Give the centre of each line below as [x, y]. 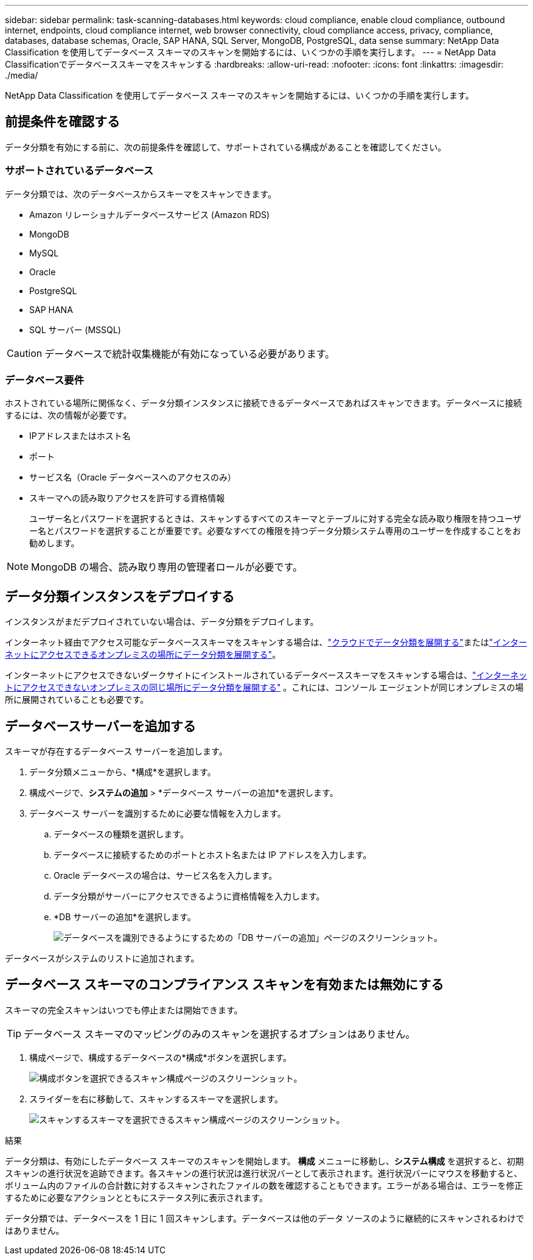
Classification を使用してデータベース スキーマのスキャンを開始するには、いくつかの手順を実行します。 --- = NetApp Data [251, 52]
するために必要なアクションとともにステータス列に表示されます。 [136, 1197]
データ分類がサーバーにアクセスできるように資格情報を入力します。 [189, 896]
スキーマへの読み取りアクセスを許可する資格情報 [127, 498]
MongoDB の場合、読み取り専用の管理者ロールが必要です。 [167, 567]
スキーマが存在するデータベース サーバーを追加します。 [116, 751]
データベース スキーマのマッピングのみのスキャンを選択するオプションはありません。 [220, 1034]
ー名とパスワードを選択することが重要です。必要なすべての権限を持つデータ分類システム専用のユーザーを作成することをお [275, 531]
